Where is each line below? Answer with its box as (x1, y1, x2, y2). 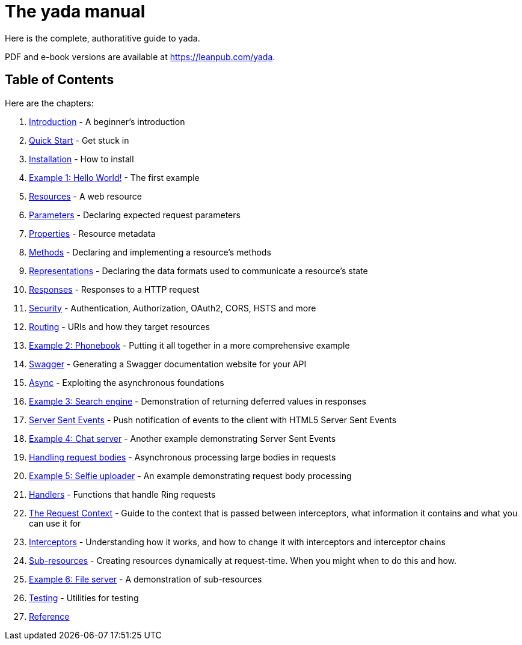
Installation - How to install (29, 153, 134, 164)
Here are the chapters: (5, 97, 94, 108)
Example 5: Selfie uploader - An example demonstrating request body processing (29, 470, 352, 481)
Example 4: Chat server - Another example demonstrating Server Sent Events (29, 433, 336, 444)
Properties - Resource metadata (29, 228, 156, 239)
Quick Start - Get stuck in (29, 135, 129, 145)
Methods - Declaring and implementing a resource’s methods (29, 246, 271, 257)
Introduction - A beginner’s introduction (29, 116, 185, 127)
